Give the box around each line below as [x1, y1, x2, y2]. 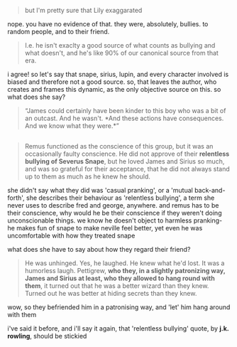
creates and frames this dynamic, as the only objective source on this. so [7, 85, 221, 93]
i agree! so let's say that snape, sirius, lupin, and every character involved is [7, 70, 229, 78]
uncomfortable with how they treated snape [7, 231, 136, 240]
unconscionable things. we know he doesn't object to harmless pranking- [7, 216, 223, 225]
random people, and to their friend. [7, 28, 110, 36]
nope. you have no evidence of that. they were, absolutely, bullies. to [7, 20, 209, 28]
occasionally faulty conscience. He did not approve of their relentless [24, 149, 230, 159]
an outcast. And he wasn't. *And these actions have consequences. [24, 114, 224, 122]
